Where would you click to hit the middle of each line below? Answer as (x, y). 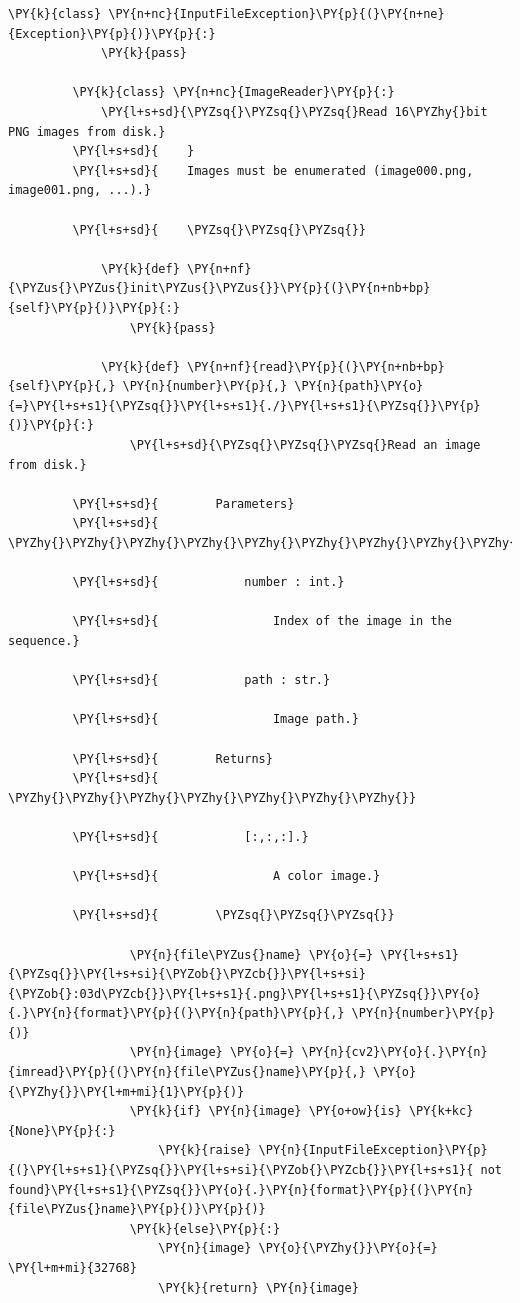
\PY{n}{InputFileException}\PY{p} (373, 1150)
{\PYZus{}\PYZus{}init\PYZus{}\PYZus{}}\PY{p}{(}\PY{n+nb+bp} (219, 288)
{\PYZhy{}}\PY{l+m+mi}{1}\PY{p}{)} (126, 1091)
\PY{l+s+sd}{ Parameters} (183, 503)
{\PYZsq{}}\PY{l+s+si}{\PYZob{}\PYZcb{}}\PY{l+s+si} (187, 974)
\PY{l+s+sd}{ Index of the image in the (262, 621)
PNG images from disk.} (87, 131)
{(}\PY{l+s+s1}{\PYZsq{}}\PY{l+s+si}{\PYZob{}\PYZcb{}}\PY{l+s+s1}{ (241, 1170)
